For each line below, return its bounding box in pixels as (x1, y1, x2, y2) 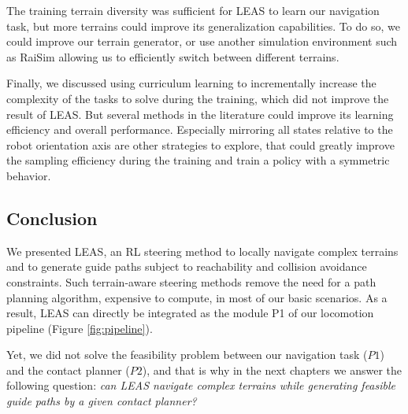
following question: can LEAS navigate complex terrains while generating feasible (6, 377, 396, 394)
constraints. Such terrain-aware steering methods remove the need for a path (6, 273, 376, 290)
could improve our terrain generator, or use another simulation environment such (6, 33, 398, 50)
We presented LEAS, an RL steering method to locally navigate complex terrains (6, 242, 399, 259)
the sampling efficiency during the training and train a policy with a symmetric (6, 152, 390, 168)
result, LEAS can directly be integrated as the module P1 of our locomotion (6, 305, 374, 321)
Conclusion (6, 205, 98, 230)
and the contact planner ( (6, 361, 130, 378)
